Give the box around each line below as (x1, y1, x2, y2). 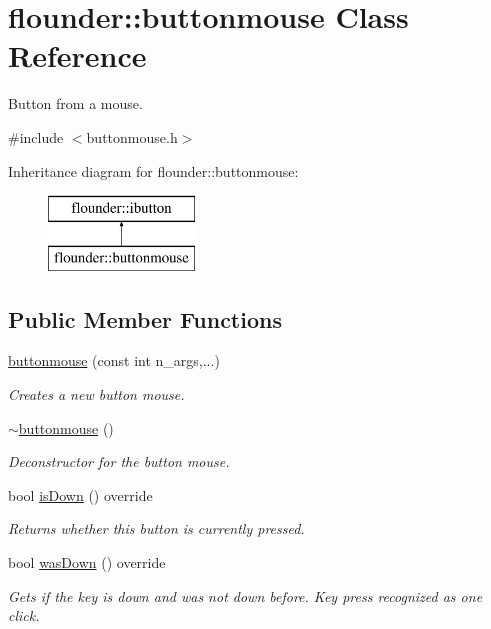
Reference (8, 35, 147, 76)
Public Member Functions (8, 303, 282, 334)
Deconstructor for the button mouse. (8, 451, 230, 472)
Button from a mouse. (8, 93, 143, 114)
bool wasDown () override (8, 552, 166, 573)
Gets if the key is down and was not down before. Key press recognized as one (8, 585, 483, 606)
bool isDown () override (8, 484, 153, 505)
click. (8, 605, 40, 626)
